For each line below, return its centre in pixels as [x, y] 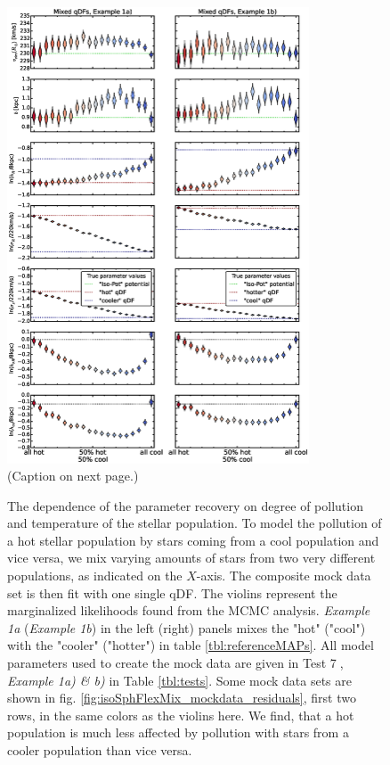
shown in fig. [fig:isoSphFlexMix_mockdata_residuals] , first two [182, 698]
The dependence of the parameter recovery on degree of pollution [185, 505]
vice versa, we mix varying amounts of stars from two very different [191, 558]
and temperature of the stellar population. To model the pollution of [195, 523]
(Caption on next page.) [73, 476]
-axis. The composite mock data [284, 576]
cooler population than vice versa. [100, 750]
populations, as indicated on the [95, 576]
